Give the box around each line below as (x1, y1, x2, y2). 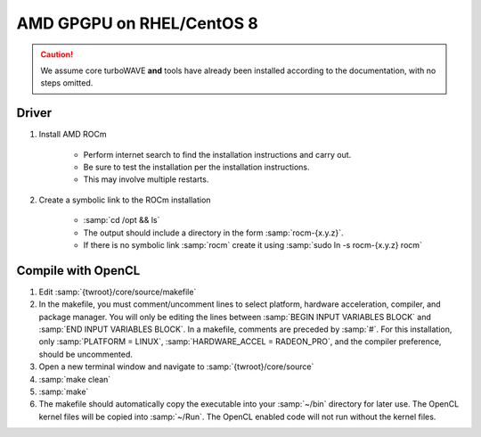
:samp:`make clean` (38, 374, 111, 384)
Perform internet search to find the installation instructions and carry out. (83, 149, 352, 160)
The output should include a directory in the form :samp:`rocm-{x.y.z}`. (83, 227, 344, 238)
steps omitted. (40, 78, 94, 88)
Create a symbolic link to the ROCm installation (38, 194, 211, 205)
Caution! (40, 49, 74, 60)
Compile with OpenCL (16, 263, 141, 278)
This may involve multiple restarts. (83, 174, 209, 185)
